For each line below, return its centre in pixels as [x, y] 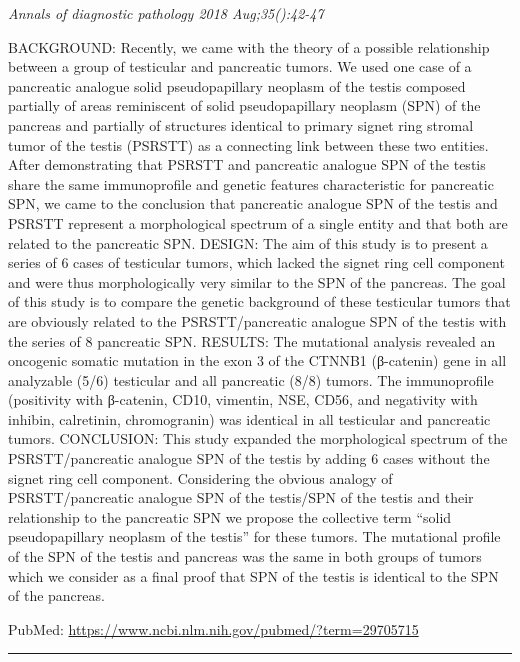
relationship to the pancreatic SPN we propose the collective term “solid [230, 516]
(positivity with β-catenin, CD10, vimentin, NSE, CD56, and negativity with [243, 399]
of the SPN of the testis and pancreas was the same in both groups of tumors [245, 556]
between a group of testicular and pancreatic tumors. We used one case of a [240, 66]
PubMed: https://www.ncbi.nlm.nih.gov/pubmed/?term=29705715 [213, 628]
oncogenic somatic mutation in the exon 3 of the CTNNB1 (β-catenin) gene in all [257, 360]
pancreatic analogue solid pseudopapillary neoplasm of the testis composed [237, 85]
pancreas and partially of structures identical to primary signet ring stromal [241, 124]
